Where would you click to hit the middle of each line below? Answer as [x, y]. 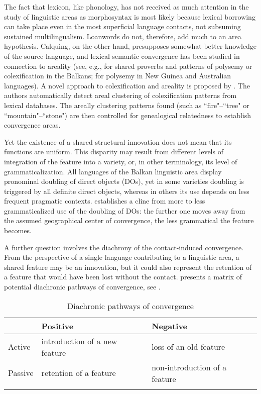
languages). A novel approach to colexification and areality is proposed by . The [127, 85]
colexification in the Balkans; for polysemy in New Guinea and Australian [118, 76]
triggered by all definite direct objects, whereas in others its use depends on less [127, 191]
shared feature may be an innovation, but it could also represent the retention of [128, 267]
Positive [57, 326]
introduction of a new [79, 341]
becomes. [18, 230]
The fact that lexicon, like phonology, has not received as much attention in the [126, 7]
